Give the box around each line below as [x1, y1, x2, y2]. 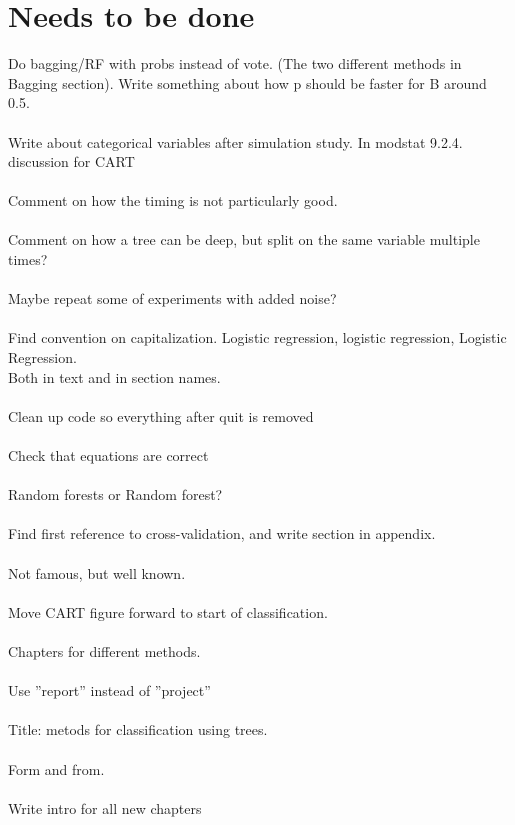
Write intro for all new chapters [8, 797, 202, 818]
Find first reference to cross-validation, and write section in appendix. [8, 523, 436, 544]
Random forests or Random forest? [8, 484, 223, 505]
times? [8, 249, 48, 270]
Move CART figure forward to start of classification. [8, 601, 328, 622]
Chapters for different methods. [8, 640, 201, 661]
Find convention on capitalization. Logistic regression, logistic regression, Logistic [8, 327, 507, 348]
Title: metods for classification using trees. [8, 719, 268, 740]
